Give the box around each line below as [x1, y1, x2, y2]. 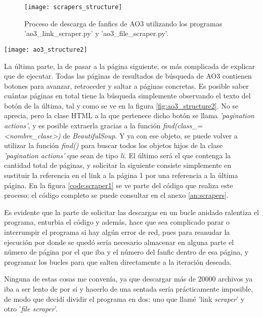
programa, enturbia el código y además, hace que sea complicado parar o [4, 217, 230, 227]
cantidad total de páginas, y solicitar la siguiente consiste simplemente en [4, 160, 232, 170]
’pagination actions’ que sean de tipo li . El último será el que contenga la [4, 150, 231, 160]
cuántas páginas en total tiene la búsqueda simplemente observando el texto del [4, 90, 251, 101]
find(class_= [162, 120, 203, 131]
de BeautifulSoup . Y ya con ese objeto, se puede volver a [63, 130, 238, 140]
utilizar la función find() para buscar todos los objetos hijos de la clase [4, 140, 223, 151]
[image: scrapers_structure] [24, 4, 122, 11]
